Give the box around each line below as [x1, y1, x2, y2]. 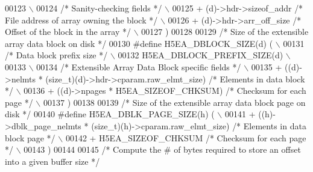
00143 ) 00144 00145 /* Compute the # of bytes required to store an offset [24, 143, 301, 156]
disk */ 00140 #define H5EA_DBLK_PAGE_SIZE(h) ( [5, 108, 215, 120]
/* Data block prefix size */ [5, 49, 108, 61]
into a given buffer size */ [5, 155, 100, 167]
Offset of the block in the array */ [5, 25, 131, 38]
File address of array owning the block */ [5, 13, 158, 26]
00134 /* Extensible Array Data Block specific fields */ [36, 60, 241, 73]
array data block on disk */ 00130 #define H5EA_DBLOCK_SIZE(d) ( [5, 37, 273, 49]
